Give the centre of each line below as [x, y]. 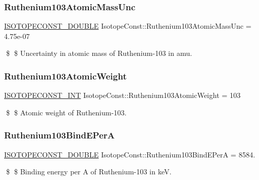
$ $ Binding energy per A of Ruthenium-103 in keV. [89, 172]
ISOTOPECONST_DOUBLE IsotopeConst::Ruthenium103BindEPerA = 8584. [130, 154]
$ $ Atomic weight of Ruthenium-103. [66, 112]
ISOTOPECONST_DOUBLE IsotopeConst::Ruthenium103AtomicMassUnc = [128, 26]
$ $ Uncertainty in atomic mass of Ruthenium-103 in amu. [99, 53]
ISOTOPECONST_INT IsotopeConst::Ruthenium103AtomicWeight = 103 [123, 95]
